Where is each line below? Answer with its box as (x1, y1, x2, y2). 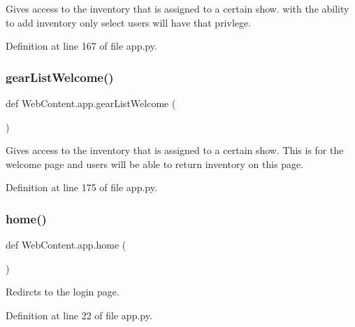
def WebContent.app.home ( (6, 237, 126, 252)
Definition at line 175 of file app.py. (6, 180, 157, 195)
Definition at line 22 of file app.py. (6, 307, 152, 322)
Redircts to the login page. (6, 284, 119, 299)
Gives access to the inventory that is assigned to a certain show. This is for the (6, 143, 344, 158)
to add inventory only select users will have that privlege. (6, 15, 252, 29)
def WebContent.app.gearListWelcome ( (6, 96, 176, 110)
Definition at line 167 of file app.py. (6, 39, 157, 53)
